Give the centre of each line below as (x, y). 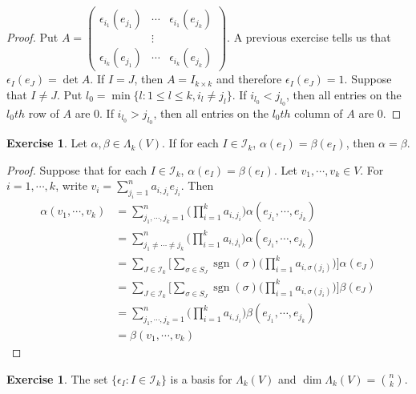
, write (71, 185)
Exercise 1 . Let (47, 143)
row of (44, 113)
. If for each (190, 143)
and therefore (249, 79)
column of (319, 113)
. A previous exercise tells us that (309, 37)
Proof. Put (32, 37)
